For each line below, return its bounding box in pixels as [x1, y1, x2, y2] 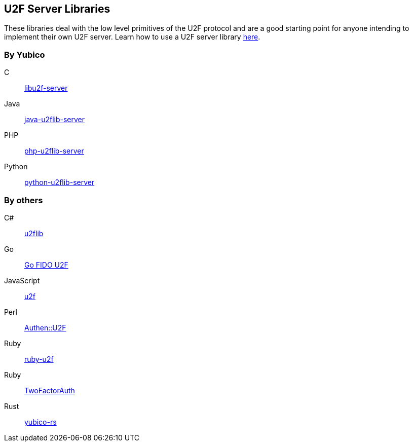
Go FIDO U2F [24, 260, 68, 269]
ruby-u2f [24, 354, 54, 363]
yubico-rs [24, 417, 57, 426]
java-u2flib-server [24, 115, 85, 124]
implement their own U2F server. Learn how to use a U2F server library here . [4, 32, 260, 42]
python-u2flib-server [24, 178, 95, 187]
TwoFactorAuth [24, 386, 75, 395]
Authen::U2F [24, 323, 66, 332]
